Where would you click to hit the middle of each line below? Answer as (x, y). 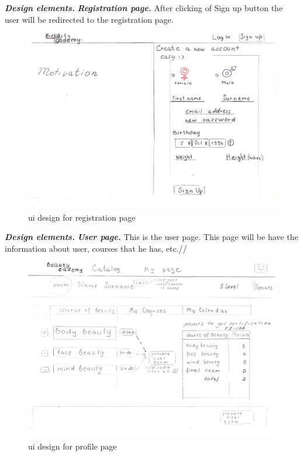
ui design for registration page (82, 217)
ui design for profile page (73, 446)
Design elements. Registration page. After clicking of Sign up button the (144, 8)
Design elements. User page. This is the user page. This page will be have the (151, 237)
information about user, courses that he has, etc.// (96, 248)
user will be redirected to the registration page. (89, 19)
